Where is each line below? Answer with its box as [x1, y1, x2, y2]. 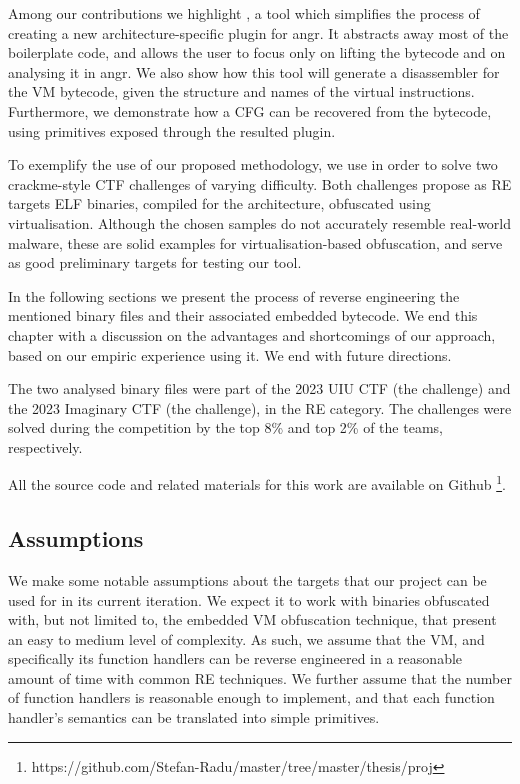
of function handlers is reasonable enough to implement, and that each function [8, 687, 495, 708]
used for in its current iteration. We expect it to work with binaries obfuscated [8, 589, 490, 610]
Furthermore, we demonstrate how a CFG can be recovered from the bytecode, [8, 100, 492, 121]
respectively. [8, 436, 83, 457]
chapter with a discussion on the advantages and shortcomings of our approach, [8, 324, 496, 345]
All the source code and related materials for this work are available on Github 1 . [8, 471, 506, 495]
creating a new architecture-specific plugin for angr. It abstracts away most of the [8, 22, 509, 43]
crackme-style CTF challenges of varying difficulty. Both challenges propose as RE [8, 173, 512, 194]
